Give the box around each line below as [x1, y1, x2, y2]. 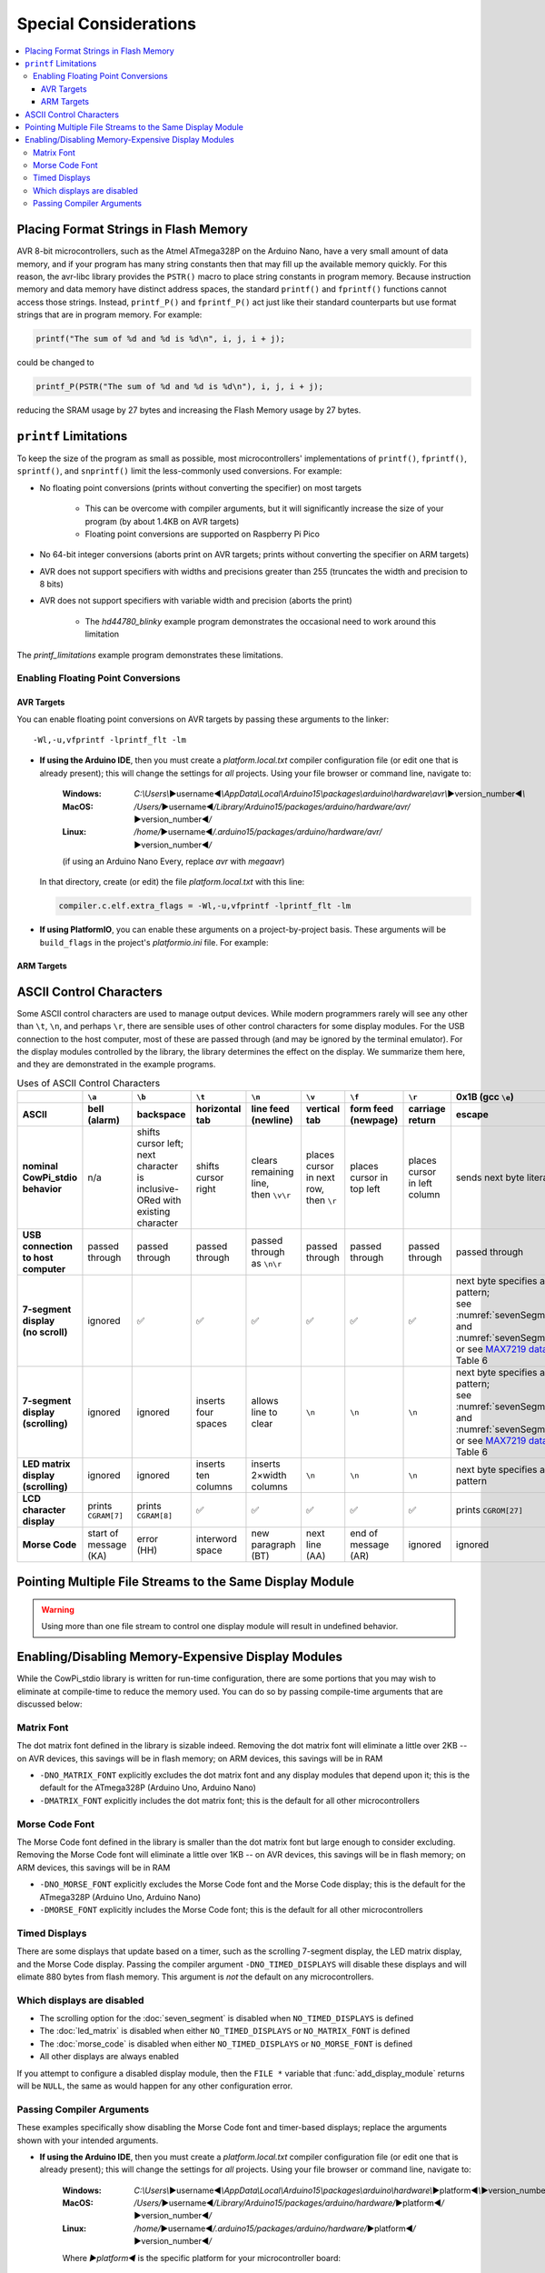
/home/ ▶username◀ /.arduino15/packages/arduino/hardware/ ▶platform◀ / [134, 2223, 417, 2234]
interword [195, 1533, 238, 1546]
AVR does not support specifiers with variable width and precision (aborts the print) [39, 596, 353, 606]
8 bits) [39, 578, 64, 590]
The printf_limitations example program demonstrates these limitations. [16, 649, 283, 660]
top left [350, 1183, 381, 1196]
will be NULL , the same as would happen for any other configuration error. [16, 2080, 293, 2091]
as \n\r [251, 1257, 282, 1270]
